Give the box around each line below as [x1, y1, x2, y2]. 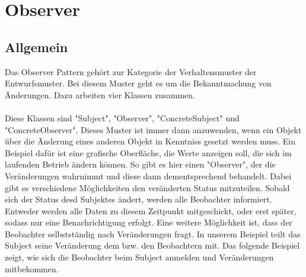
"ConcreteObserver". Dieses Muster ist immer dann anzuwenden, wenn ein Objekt [5, 123, 302, 136]
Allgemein [5, 37, 68, 56]
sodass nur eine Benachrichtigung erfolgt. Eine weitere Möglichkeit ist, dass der [5, 216, 292, 228]
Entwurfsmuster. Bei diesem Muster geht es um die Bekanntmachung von [5, 77, 272, 89]
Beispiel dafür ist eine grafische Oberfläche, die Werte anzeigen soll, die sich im [5, 146, 292, 159]
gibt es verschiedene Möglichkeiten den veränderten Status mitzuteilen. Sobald [5, 181, 290, 194]
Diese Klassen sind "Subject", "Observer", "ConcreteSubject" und [5, 111, 240, 124]
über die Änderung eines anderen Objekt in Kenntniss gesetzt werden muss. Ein [5, 135, 296, 147]
